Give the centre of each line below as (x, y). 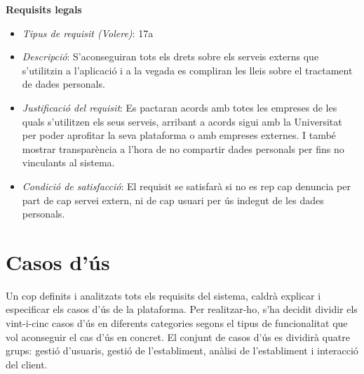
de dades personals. (63, 84)
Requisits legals (44, 9)
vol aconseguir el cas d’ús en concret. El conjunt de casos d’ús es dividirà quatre (178, 336)
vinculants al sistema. (68, 162)
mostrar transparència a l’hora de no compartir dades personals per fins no (183, 148)
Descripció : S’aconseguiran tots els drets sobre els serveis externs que (170, 56)
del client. (27, 364)
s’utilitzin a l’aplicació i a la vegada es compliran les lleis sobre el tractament (187, 70)
